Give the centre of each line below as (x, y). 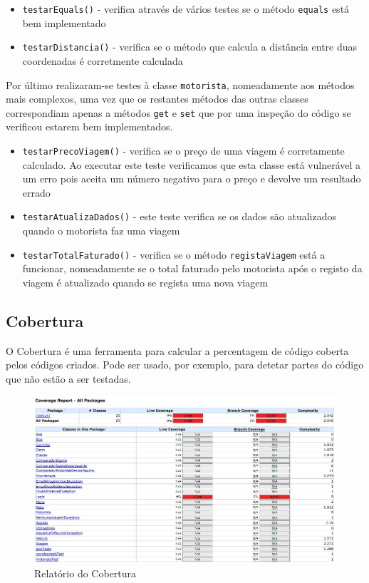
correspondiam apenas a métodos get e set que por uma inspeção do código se (178, 112)
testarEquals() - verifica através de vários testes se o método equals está (186, 9)
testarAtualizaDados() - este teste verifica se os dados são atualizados (179, 216)
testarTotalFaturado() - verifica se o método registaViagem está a (174, 254)
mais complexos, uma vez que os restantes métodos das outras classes (157, 99)
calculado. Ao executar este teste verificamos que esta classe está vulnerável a (192, 164)
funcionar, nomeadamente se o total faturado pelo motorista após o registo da (192, 268)
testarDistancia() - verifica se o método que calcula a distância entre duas (190, 47)
